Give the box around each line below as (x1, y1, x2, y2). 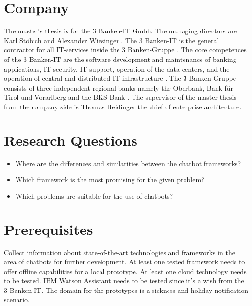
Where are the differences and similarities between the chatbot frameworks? (15, 158, 241, 168)
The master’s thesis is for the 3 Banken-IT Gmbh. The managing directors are (4, 26, 237, 36)
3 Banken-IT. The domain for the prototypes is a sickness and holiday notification (4, 285, 249, 295)
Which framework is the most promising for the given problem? (15, 174, 204, 184)
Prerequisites (4, 219, 93, 239)
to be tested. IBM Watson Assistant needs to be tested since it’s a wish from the (4, 275, 244, 286)
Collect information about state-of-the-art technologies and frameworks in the (4, 247, 235, 257)
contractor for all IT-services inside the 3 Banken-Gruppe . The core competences (4, 45, 247, 55)
